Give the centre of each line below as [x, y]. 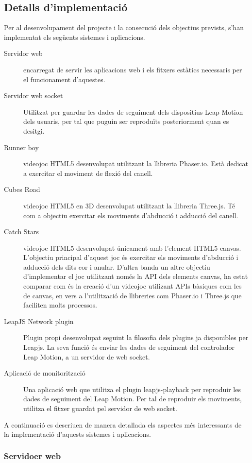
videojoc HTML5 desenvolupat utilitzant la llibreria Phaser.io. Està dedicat [136, 163]
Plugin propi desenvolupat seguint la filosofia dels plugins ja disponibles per [136, 337]
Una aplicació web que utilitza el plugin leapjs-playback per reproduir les [132, 389]
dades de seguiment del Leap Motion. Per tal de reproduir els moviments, [133, 399]
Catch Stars [22, 231]
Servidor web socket [34, 95]
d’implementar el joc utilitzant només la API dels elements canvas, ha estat [136, 276]
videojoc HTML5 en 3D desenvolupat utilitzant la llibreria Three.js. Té [129, 205]
